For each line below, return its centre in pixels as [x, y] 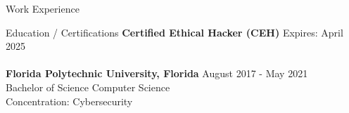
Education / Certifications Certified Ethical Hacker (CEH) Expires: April [174, 32]
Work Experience [43, 8]
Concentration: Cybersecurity [69, 101]
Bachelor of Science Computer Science [88, 87]
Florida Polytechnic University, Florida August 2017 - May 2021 [157, 73]
